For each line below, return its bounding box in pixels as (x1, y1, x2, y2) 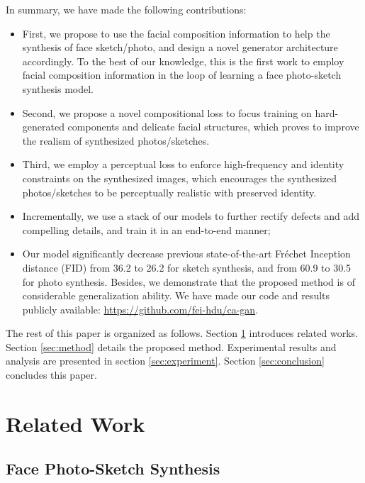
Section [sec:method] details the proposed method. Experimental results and (6, 339, 337, 354)
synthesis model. (22, 81, 94, 96)
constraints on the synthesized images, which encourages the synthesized (22, 170, 337, 185)
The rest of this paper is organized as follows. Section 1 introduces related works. (6, 326, 358, 340)
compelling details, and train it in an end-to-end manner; (22, 222, 271, 237)
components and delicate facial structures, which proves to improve (67, 119, 359, 134)
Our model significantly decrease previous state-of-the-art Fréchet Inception (22, 246, 351, 261)
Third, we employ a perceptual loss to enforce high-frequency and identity (22, 157, 344, 172)
